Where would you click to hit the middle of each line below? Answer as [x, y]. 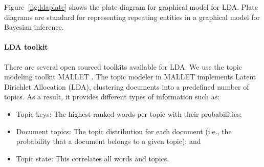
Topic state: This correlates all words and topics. [93, 158]
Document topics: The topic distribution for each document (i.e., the [124, 131]
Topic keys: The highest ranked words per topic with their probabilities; [129, 113]
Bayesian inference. [34, 27]
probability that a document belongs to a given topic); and [108, 141]
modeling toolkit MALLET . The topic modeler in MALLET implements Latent [130, 77]
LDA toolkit [26, 47]
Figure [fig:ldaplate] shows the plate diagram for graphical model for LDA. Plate [131, 7]
